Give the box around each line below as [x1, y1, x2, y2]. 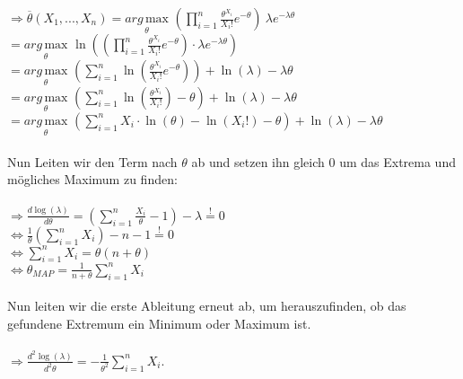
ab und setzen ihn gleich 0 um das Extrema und [191, 152, 456, 171]
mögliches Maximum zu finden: [7, 170, 178, 189]
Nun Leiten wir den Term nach [7, 152, 178, 171]
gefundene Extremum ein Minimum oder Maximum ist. [7, 313, 311, 332]
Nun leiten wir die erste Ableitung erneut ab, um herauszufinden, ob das [7, 296, 406, 315]
